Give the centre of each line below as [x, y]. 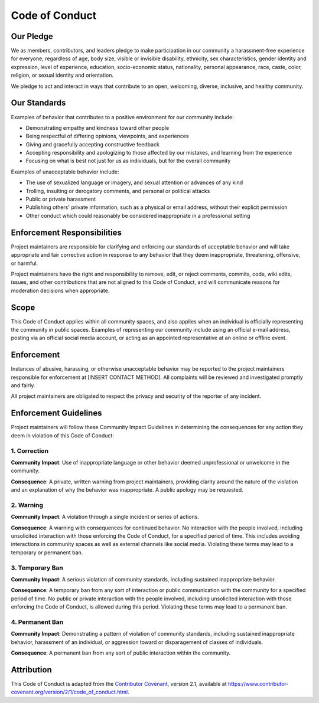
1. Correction [30, 450]
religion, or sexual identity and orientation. [62, 75]
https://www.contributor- [258, 684]
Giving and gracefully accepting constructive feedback [92, 144]
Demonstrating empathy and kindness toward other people [97, 127]
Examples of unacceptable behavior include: [65, 172]
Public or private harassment [61, 199]
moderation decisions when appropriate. [60, 290]
